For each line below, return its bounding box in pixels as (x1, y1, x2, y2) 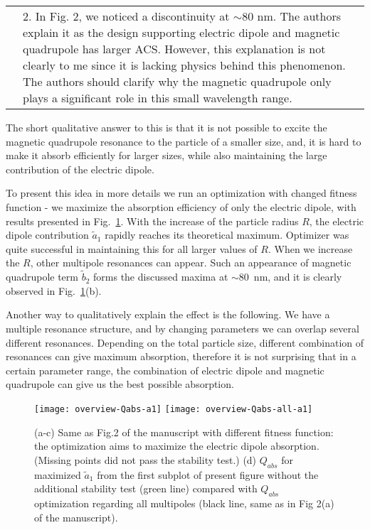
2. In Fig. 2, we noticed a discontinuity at (23, 8, 230, 24)
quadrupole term (6, 269, 78, 284)
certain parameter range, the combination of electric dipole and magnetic (6, 362, 324, 377)
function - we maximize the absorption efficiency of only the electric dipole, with (6, 199, 356, 214)
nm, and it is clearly (253, 269, 342, 284)
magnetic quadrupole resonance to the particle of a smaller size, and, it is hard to (6, 134, 361, 148)
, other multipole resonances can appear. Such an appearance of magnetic (30, 255, 351, 270)
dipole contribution (6, 227, 89, 242)
